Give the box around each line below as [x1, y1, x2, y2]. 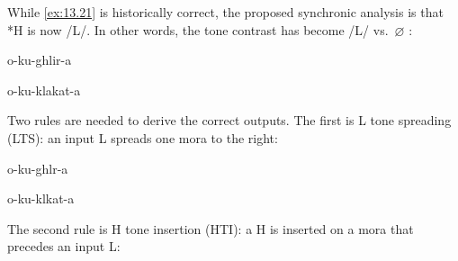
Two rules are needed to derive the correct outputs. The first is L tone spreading [7, 111, 452, 130]
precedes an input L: [7, 237, 121, 256]
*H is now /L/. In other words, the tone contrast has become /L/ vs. [7, 20, 389, 39]
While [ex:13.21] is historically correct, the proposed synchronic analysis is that [7, 3, 444, 21]
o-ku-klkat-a [7, 189, 75, 208]
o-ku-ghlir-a [7, 50, 72, 69]
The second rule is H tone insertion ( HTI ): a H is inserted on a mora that [7, 219, 414, 238]
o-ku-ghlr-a [7, 158, 68, 177]
